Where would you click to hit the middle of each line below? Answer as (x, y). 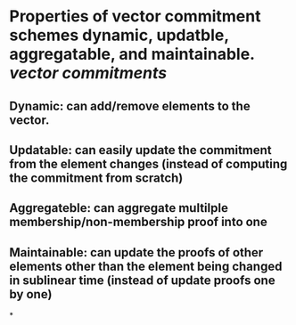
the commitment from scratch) (96, 178)
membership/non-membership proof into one (138, 222)
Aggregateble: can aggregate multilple (119, 208)
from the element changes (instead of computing (148, 163)
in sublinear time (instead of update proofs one (142, 280)
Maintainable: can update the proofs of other (136, 252)
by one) (31, 294)
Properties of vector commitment (135, 16)
